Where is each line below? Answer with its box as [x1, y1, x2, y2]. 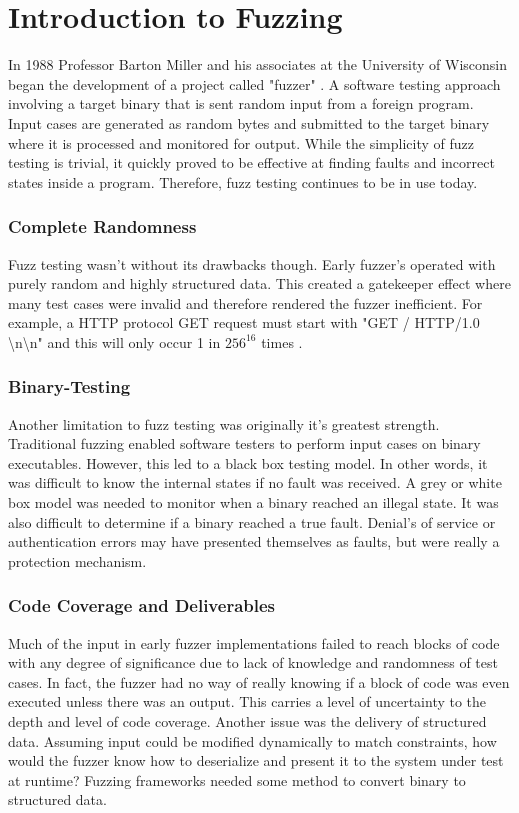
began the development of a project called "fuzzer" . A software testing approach [8, 73, 501, 94]
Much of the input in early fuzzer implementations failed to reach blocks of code [8, 632, 500, 653]
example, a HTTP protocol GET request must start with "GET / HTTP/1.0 [8, 312, 480, 333]
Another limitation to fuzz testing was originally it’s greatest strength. [8, 413, 440, 434]
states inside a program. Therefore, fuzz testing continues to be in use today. [8, 171, 478, 192]
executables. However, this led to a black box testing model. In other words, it [8, 452, 488, 473]
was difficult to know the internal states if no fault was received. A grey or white [8, 472, 502, 493]
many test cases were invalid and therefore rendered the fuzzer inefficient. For [8, 292, 483, 313]
